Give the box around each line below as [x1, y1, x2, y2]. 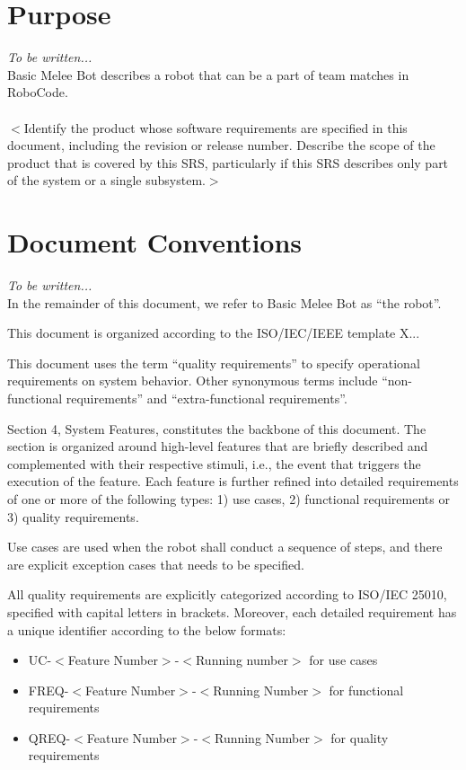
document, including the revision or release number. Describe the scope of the [7, 136, 435, 155]
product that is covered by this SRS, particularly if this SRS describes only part [7, 153, 449, 172]
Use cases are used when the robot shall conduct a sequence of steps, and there [7, 537, 443, 556]
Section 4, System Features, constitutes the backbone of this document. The [7, 419, 426, 438]
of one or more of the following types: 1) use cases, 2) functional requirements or [7, 489, 450, 508]
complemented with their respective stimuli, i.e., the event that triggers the [7, 454, 421, 473]
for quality [330, 728, 389, 747]
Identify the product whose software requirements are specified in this [23, 118, 408, 137]
